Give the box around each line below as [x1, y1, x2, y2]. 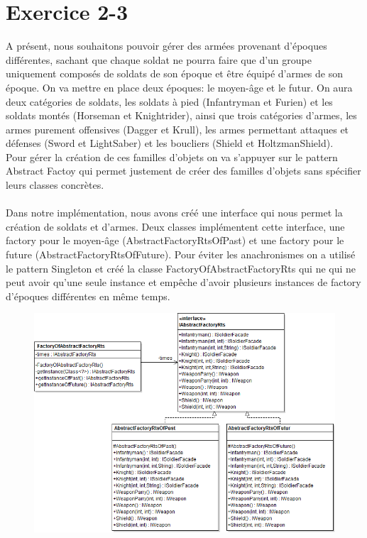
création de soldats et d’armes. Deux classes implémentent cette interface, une [6, 219, 345, 234]
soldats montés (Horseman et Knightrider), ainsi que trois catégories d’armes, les [6, 108, 357, 123]
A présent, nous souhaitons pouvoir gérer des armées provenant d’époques [6, 38, 327, 53]
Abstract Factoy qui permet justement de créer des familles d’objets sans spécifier [6, 163, 361, 178]
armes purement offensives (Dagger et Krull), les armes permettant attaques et [6, 121, 349, 136]
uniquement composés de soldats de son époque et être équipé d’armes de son [6, 66, 344, 81]
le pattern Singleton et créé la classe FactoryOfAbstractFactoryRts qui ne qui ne [6, 260, 356, 275]
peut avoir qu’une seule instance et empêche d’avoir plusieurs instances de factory [6, 275, 361, 290]
